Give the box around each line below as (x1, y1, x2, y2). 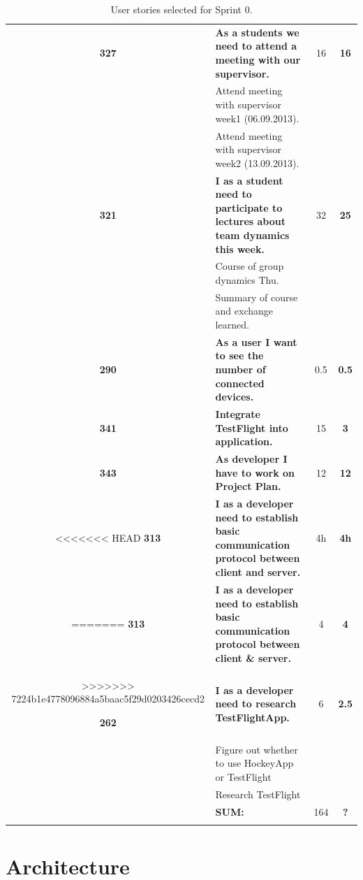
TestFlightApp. (215, 709, 290, 724)
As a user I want (215, 334, 297, 349)
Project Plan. (215, 479, 281, 493)
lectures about (215, 214, 286, 229)
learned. (215, 317, 249, 331)
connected (215, 375, 265, 390)
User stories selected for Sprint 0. (110, 2, 253, 16)
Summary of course (215, 289, 298, 304)
